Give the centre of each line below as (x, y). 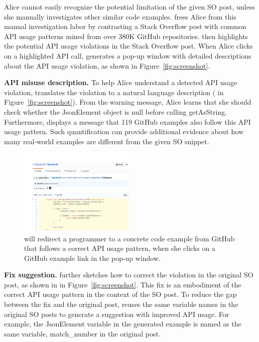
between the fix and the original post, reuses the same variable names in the (121, 304)
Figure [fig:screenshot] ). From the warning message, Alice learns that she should (128, 102)
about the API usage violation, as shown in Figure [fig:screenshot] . (107, 65)
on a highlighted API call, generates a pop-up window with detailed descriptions (128, 55)
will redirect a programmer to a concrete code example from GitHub (129, 238)
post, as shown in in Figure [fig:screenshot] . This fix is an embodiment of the (123, 284)
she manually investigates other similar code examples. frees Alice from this (120, 16)
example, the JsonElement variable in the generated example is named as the (123, 324)
